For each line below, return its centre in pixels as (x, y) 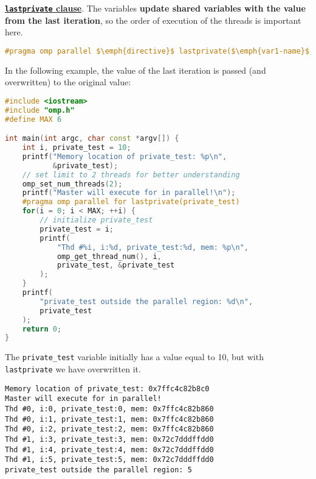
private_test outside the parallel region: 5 (98, 470)
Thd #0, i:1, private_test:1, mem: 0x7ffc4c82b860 (109, 419)
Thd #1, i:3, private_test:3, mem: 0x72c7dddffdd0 (109, 439)
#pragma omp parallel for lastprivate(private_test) (131, 202)
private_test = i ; (77, 229)
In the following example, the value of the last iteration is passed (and (136, 70)
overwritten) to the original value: (68, 82)
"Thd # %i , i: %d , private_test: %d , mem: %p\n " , (153, 247)
